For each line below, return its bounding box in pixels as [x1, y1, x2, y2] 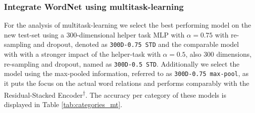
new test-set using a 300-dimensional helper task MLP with [4, 29, 185, 39]
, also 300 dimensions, [185, 49, 252, 59]
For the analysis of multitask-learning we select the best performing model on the [4, 20, 251, 30]
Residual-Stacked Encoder [4, 89, 83, 100]
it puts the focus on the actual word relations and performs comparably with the [4, 77, 250, 88]
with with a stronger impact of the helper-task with [4, 49, 161, 59]
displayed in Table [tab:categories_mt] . [4, 99, 123, 109]
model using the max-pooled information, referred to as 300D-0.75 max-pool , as [4, 68, 249, 78]
